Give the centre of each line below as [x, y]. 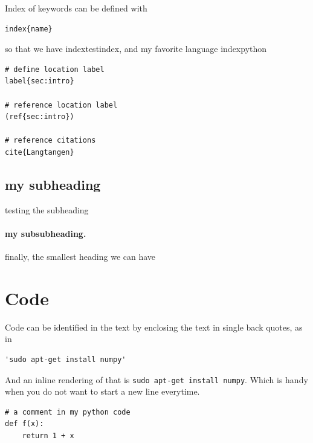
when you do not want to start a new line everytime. [102, 391]
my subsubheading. [46, 233]
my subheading [53, 184]
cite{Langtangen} [40, 152]
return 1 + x [48, 436]
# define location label [55, 69]
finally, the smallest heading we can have [80, 257]
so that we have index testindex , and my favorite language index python [136, 49]
